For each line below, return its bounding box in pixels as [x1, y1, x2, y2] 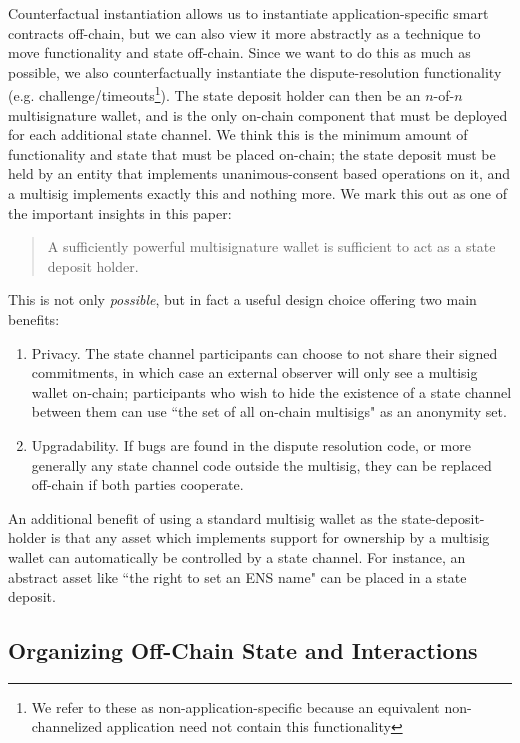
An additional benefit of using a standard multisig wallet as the [8, 507, 397, 528]
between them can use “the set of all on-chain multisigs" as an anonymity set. [31, 401, 507, 422]
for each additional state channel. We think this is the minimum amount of [8, 124, 468, 145]
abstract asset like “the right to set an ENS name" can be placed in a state [8, 566, 467, 587]
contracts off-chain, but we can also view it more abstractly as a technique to [8, 22, 481, 43]
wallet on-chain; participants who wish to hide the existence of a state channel [31, 381, 512, 402]
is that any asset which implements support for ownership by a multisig [50, 527, 490, 548]
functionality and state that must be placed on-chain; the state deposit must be [8, 143, 496, 164]
